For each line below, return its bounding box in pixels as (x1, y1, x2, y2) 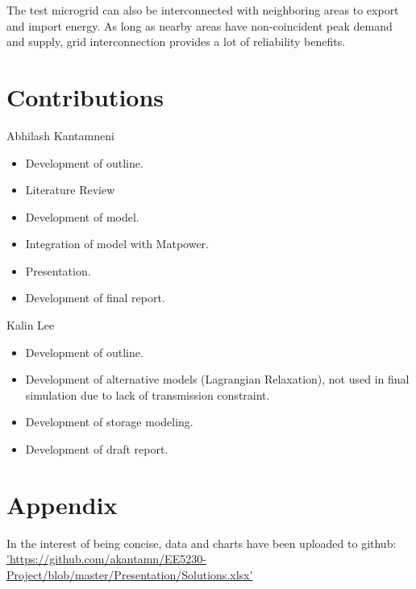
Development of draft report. (25, 441, 168, 458)
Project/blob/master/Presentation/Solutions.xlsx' (6, 566, 253, 583)
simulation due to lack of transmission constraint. (25, 386, 270, 403)
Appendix (6, 487, 118, 521)
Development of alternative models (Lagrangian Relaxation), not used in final (25, 371, 410, 388)
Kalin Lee (6, 317, 55, 334)
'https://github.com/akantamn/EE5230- (6, 550, 206, 567)
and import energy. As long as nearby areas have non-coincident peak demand (6, 17, 393, 34)
